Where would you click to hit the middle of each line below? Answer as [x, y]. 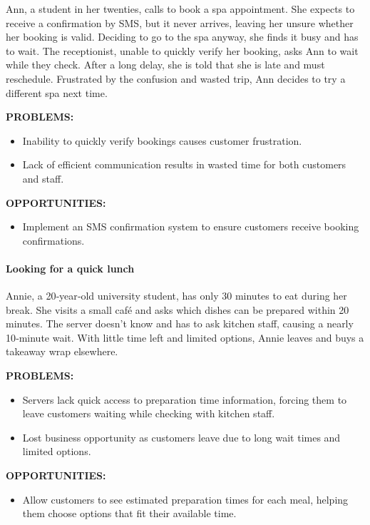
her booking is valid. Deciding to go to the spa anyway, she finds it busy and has [182, 37]
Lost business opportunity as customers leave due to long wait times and [181, 437]
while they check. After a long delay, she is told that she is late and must [165, 65]
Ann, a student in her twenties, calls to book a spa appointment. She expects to [180, 9]
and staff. [43, 178]
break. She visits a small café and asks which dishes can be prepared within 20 [178, 309]
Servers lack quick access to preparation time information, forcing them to [185, 399]
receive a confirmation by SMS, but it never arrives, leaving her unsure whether [180, 22]
